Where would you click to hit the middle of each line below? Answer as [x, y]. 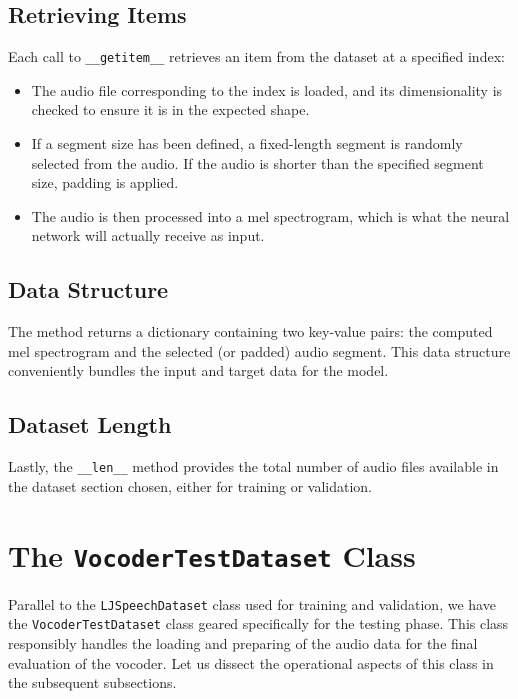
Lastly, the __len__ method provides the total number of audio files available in [253, 466]
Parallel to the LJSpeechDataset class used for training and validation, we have [252, 603]
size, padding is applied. [105, 182]
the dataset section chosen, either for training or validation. [190, 485]
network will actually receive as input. [148, 235]
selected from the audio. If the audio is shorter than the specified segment [257, 162]
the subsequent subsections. [92, 682]
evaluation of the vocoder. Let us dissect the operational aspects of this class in [251, 662]
